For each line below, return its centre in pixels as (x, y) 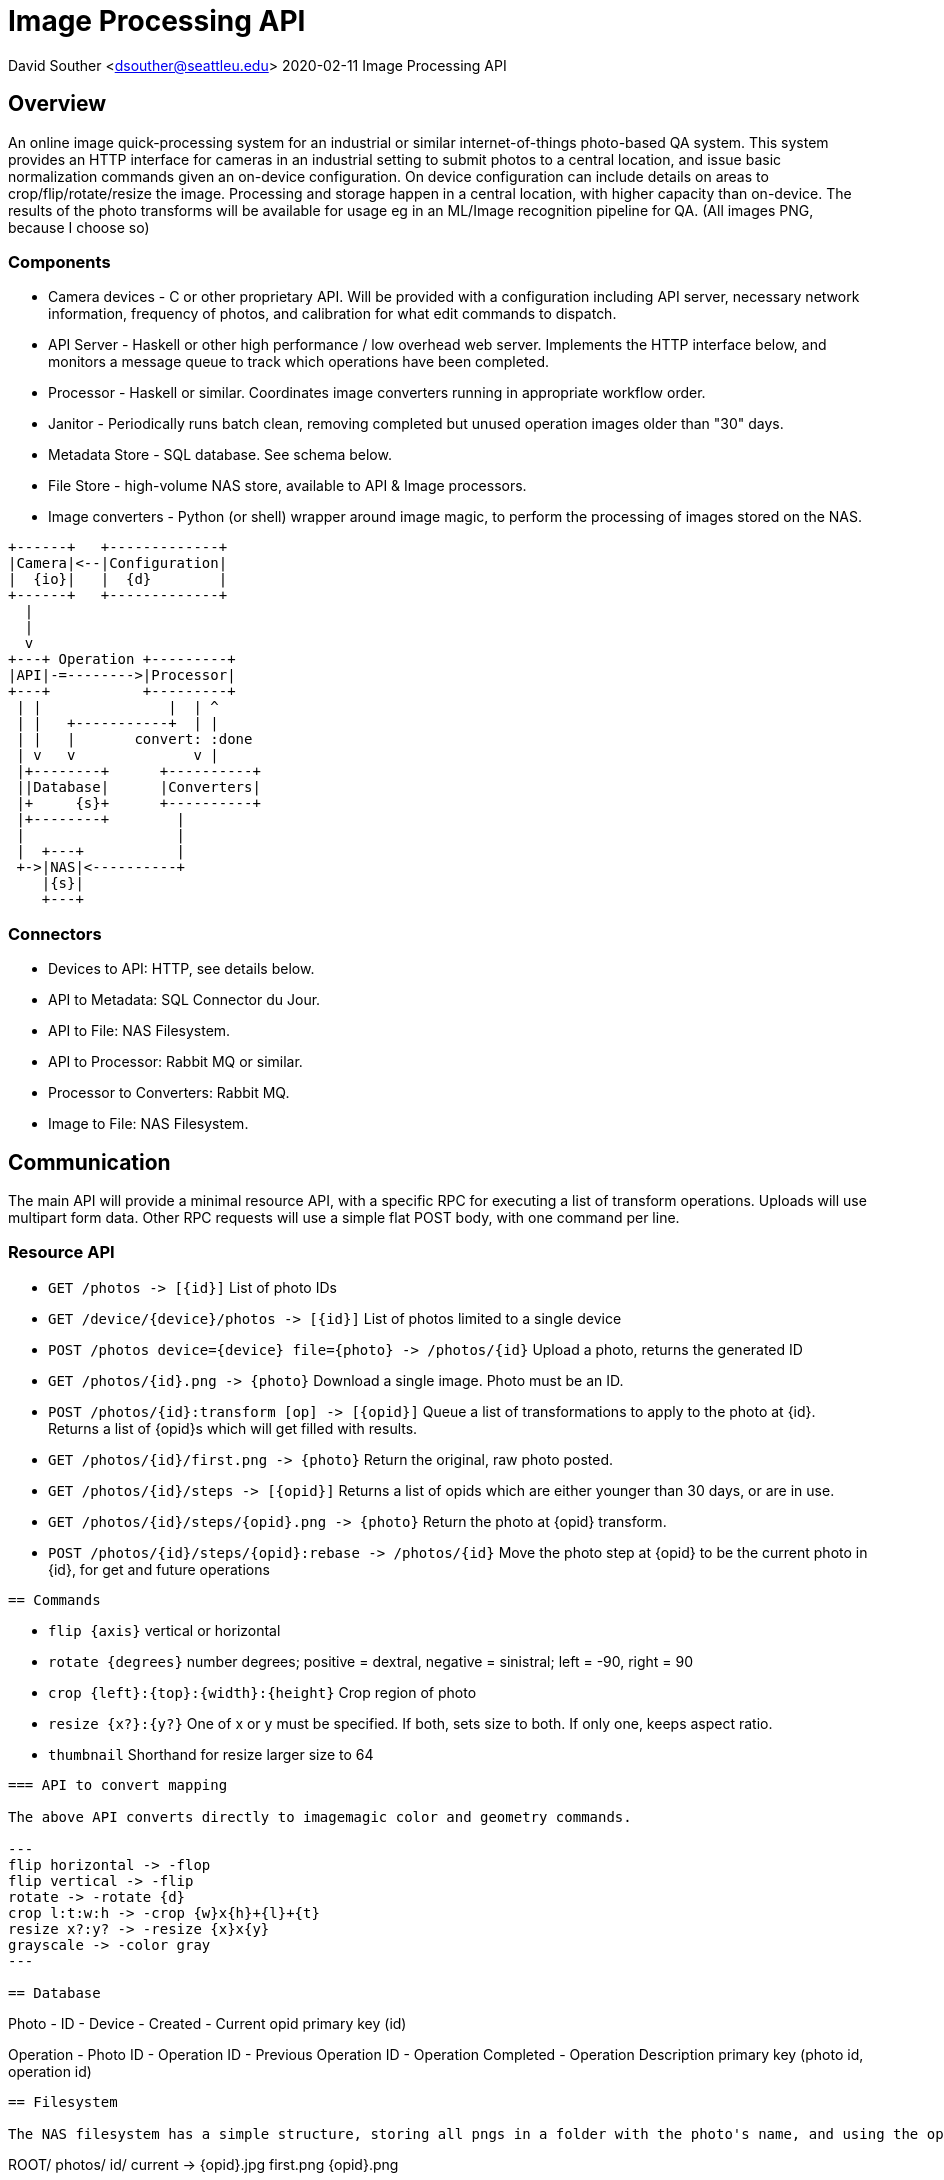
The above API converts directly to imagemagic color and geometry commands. (320, 1816)
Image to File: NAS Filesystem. (148, 1124)
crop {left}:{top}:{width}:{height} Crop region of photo (262, 1692)
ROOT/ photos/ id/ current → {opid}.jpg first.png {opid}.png (203, 2164)
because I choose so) (79, 227)
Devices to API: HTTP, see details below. (181, 969)
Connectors (55, 933)
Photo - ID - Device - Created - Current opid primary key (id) (207, 2023)
